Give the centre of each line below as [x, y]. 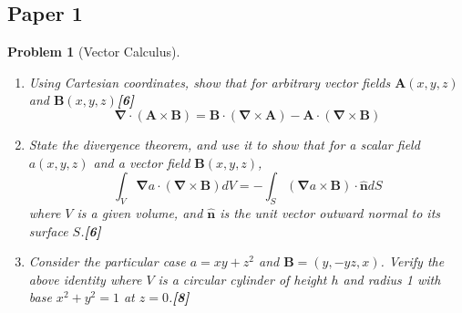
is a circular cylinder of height [242, 279]
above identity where [85, 279]
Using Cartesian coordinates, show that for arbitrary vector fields [210, 82]
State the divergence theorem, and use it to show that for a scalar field [224, 144]
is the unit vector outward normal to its [330, 212]
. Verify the [412, 261]
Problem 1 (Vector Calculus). [94, 52]
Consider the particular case [107, 261]
